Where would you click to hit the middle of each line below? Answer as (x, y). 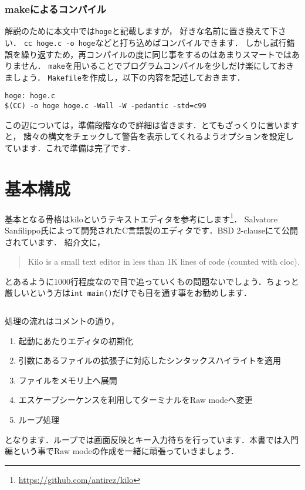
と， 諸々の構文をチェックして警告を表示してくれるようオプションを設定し (149, 136)
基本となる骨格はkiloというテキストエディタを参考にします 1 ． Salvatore (141, 218)
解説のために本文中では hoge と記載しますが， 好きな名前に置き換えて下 (141, 31)
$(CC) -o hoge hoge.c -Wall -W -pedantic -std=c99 (106, 106)
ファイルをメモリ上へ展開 (68, 380)
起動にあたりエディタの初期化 (76, 340)
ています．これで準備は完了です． (70, 147)
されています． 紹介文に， (55, 241)
